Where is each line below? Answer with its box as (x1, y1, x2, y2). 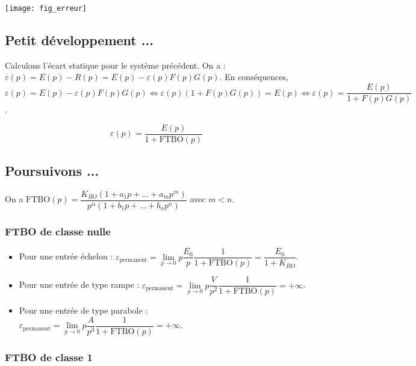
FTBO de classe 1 (5, 349, 93, 364)
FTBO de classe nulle (5, 223, 111, 238)
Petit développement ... (5, 31, 154, 49)
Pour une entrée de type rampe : (19, 278, 140, 291)
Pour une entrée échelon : (19, 250, 113, 262)
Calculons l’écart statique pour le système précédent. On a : (5, 58, 226, 71)
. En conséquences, (219, 70, 288, 83)
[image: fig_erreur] (5, 4, 87, 13)
